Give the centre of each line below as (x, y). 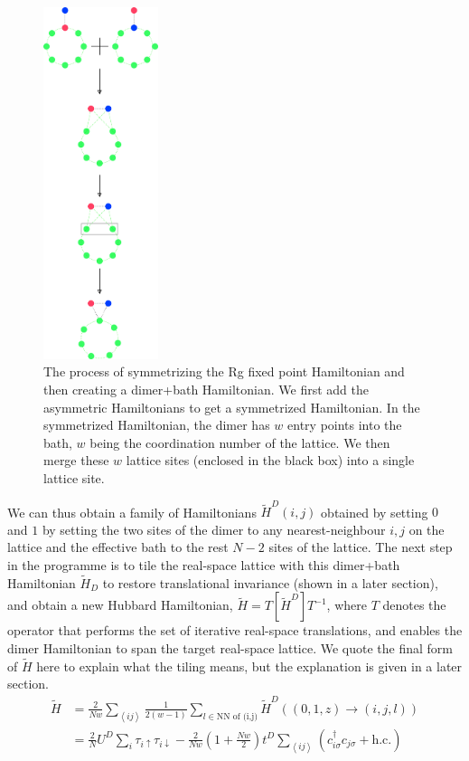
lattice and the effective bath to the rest (118, 547)
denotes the (414, 605)
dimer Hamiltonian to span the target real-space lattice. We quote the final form (230, 648)
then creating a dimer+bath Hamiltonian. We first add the (206, 389)
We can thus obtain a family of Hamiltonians (132, 512)
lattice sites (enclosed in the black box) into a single (270, 460)
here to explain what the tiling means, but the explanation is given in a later (249, 666)
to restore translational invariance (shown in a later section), (270, 582)
